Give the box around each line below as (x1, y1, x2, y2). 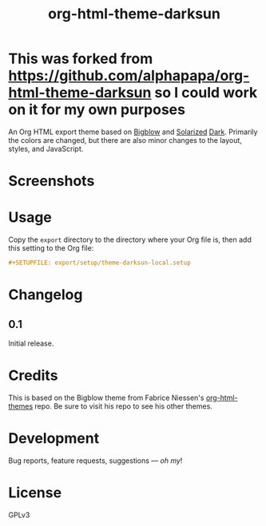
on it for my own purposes (8, 101, 186, 119)
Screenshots (8, 172, 95, 190)
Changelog (8, 286, 83, 304)
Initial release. (8, 338, 54, 348)
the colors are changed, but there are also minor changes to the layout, (8, 135, 242, 144)
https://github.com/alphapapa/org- (8, 67, 250, 85)
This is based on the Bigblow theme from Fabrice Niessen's (8, 393, 204, 402)
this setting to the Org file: (8, 243, 94, 253)
